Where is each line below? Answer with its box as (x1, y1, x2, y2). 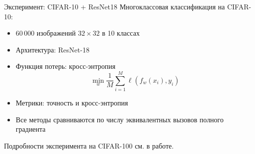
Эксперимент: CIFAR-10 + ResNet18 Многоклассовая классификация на (4, 1, 225, 11)
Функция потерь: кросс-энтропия (15, 61, 116, 71)
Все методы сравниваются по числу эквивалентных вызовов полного (15, 114, 224, 124)
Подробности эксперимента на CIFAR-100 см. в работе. (4, 140, 174, 151)
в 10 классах (102, 28, 140, 38)
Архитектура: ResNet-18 (15, 44, 89, 54)
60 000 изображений (15, 28, 76, 38)
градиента (15, 124, 46, 134)
